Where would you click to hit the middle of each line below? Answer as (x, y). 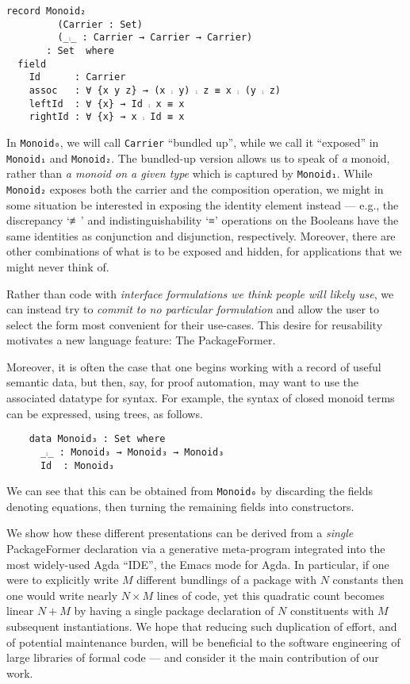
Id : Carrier (77, 77)
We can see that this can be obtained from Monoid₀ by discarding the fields (190, 491)
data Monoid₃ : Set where (97, 439)
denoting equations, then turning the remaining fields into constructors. (180, 506)
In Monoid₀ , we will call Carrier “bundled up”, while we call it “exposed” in (193, 142)
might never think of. (58, 266)
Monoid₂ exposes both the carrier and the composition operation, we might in (195, 188)
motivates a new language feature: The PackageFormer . (141, 340)
